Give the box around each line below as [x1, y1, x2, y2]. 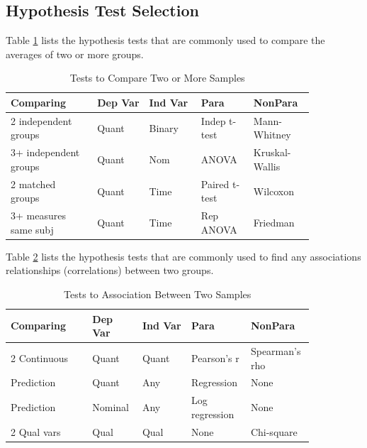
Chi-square [250, 424, 298, 439]
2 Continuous [11, 350, 68, 365]
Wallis [253, 158, 281, 173]
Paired [201, 176, 230, 191]
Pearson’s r [191, 350, 239, 365]
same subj [11, 222, 54, 236]
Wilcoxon [253, 183, 295, 198]
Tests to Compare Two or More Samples [69, 70, 245, 85]
